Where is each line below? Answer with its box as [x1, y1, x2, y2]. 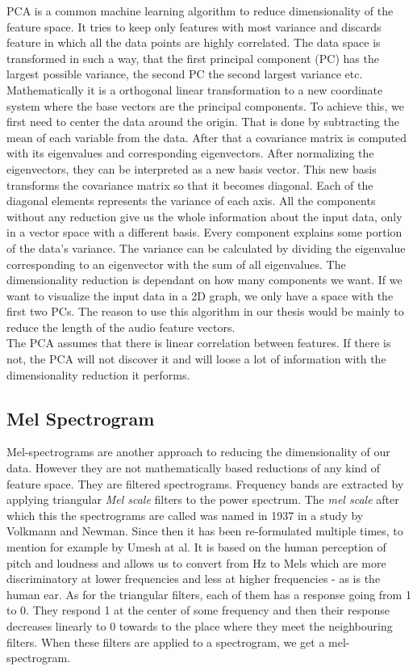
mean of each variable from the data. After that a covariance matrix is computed [6, 128, 407, 145]
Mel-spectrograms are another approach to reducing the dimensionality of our [6, 443, 390, 460]
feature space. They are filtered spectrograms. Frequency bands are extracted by [6, 475, 404, 492]
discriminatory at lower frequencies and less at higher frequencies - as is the [6, 570, 381, 587]
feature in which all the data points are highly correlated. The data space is [6, 34, 381, 51]
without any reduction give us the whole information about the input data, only [6, 208, 402, 224]
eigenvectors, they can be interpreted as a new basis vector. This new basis [6, 160, 377, 177]
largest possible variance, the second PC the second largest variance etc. [6, 65, 363, 82]
